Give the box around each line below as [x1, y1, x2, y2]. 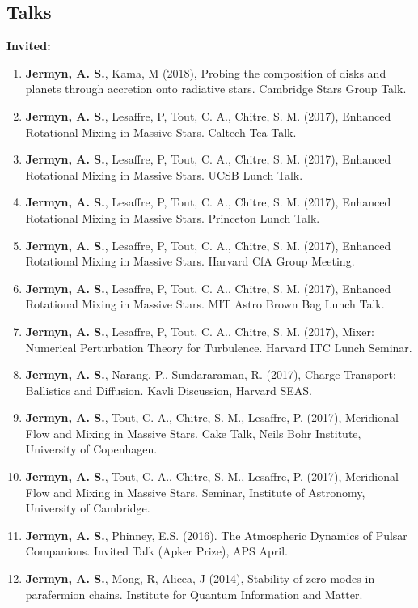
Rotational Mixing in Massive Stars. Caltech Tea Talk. [25, 123, 297, 140]
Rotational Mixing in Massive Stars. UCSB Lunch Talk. [25, 166, 303, 183]
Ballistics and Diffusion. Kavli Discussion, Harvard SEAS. [25, 381, 312, 398]
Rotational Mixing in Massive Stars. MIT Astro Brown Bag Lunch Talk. [25, 295, 385, 313]
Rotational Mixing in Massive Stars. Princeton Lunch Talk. [25, 209, 320, 226]
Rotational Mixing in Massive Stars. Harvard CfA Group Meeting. [25, 253, 355, 270]
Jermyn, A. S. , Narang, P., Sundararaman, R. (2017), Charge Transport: [25, 366, 396, 383]
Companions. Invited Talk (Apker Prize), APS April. [25, 542, 288, 559]
